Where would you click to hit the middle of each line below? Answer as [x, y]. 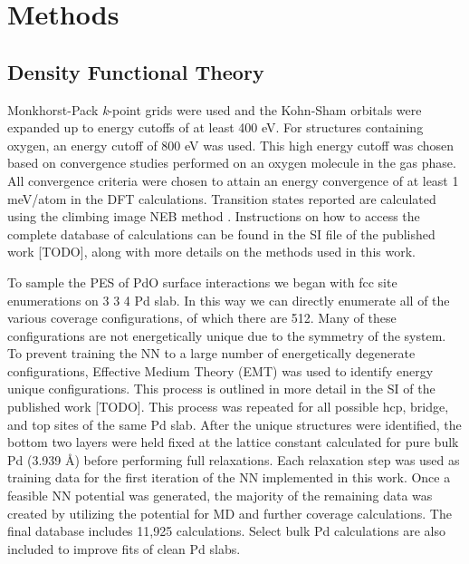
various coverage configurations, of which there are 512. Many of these [202, 318]
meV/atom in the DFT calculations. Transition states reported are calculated [222, 198]
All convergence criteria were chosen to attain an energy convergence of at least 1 [233, 180]
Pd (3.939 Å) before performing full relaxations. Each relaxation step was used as [234, 459]
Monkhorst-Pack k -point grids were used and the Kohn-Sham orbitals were [215, 109]
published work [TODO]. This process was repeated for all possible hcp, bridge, [228, 407]
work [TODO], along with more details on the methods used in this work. [211, 252]
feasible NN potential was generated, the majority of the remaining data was [220, 496]
